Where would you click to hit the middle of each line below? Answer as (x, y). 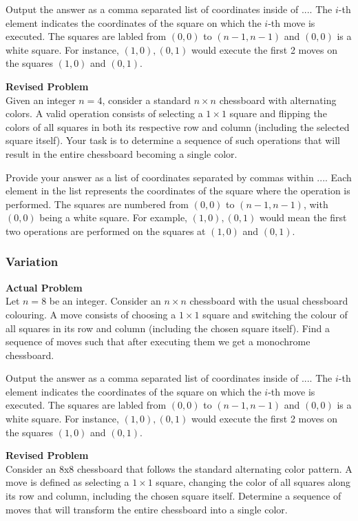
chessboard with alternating (278, 100)
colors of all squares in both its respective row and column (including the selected (178, 126)
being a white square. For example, (113, 217)
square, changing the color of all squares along (253, 482)
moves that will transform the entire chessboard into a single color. (147, 509)
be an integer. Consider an (105, 301)
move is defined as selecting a (67, 482)
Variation (32, 262)
